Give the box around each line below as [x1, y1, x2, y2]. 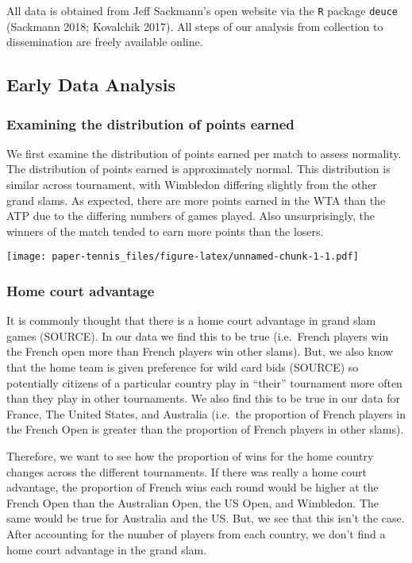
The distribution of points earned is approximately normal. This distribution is [6, 160, 391, 177]
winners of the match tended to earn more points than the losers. [6, 222, 324, 239]
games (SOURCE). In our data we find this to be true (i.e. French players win [6, 327, 389, 344]
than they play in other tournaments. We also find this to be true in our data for [6, 390, 400, 407]
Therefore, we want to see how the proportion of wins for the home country [6, 448, 374, 465]
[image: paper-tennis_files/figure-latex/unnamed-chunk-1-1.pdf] [6, 251, 359, 263]
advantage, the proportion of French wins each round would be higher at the [6, 479, 379, 496]
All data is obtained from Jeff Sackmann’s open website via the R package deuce [6, 2, 398, 18]
